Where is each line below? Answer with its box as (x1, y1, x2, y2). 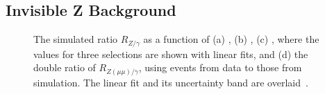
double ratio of (33, 60, 96, 75)
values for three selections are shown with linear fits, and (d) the (33, 46, 308, 61)
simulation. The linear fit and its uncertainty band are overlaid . (33, 75, 308, 89)
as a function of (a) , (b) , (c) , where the (143, 32, 319, 46)
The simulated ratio (33, 32, 118, 46)
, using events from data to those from (138, 60, 302, 75)
